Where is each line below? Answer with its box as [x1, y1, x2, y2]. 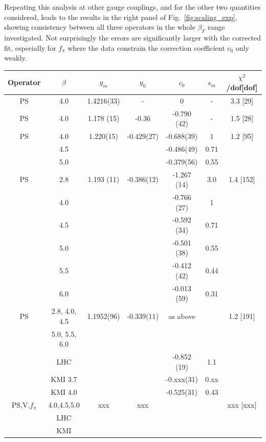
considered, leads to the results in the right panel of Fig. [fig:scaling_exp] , [4, 11, 237, 22]
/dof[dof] [226, 82, 258, 92]
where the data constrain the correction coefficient [68, 42, 225, 53]
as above [168, 310, 195, 321]
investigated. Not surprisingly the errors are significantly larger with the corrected [4, 32, 261, 43]
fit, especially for [4, 42, 56, 53]
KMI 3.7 [51, 374, 77, 385]
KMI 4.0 [51, 387, 77, 397]
